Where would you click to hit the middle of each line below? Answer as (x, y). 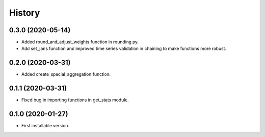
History (25, 13)
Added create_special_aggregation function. (66, 74)
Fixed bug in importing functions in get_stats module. (75, 100)
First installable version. (45, 126)
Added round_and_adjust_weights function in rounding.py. (80, 42)
